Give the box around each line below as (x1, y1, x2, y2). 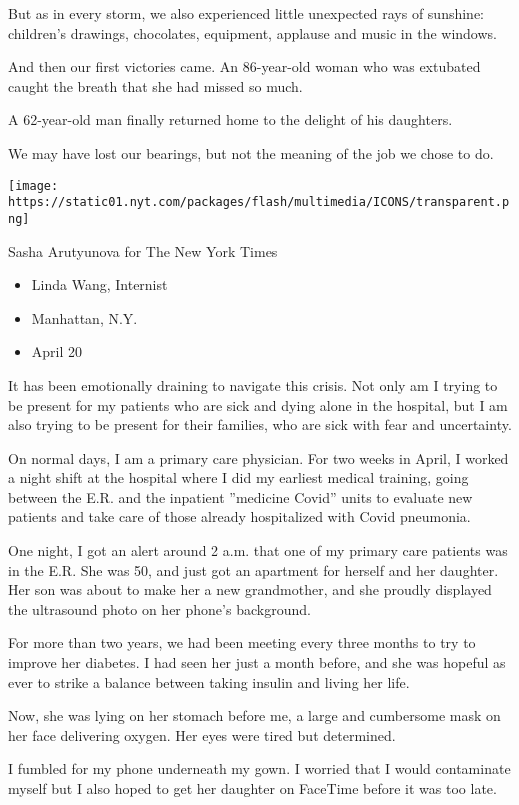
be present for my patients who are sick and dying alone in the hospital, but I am (8, 394, 508, 415)
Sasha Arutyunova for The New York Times (8, 240, 278, 261)
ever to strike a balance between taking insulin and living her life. (8, 671, 410, 692)
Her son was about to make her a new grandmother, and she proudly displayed (8, 579, 492, 600)
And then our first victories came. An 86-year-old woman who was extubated (8, 56, 481, 77)
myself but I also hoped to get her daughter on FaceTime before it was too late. (8, 778, 497, 798)
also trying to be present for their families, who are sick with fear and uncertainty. (8, 414, 512, 435)
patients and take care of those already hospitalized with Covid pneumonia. (8, 506, 471, 527)
